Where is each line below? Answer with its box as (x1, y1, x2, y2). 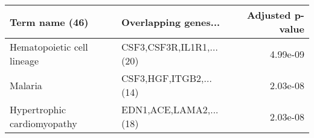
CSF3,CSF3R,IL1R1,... (121, 40, 218, 54)
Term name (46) (10, 14, 89, 29)
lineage (10, 54, 39, 67)
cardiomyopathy (10, 116, 77, 130)
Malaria (10, 78, 42, 92)
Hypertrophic (10, 102, 66, 116)
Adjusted (246, 8, 291, 22)
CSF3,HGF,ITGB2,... (121, 71, 212, 85)
